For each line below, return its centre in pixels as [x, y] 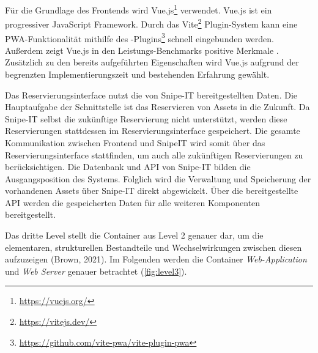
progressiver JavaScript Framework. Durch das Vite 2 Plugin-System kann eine [151, 23]
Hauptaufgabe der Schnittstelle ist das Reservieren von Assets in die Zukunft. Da [157, 107]
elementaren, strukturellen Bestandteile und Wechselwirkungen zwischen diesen [153, 247]
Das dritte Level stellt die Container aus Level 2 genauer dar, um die [134, 235]
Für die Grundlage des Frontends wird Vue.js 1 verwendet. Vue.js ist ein [139, 9]
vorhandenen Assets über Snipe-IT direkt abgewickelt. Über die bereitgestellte [152, 191]
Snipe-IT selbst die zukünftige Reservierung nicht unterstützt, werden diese [146, 118]
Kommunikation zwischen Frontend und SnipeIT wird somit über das [135, 142]
